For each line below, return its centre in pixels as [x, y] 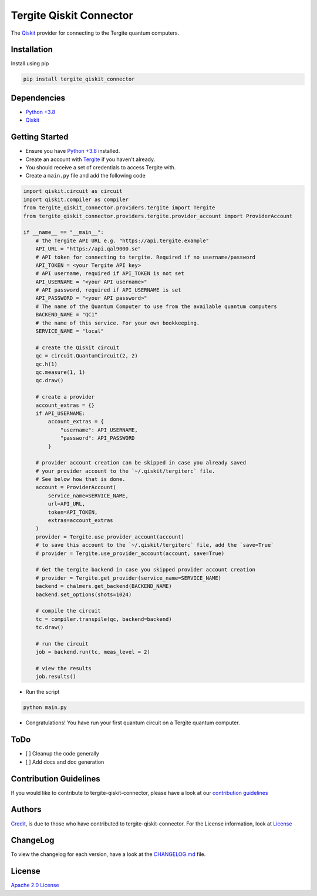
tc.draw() [50, 627]
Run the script [43, 692]
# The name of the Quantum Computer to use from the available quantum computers [156, 306]
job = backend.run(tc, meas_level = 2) [93, 652]
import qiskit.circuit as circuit [73, 191]
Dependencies [38, 98]
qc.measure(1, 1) [60, 372]
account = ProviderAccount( [76, 487]
